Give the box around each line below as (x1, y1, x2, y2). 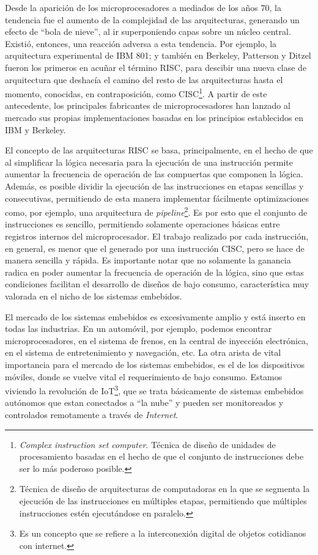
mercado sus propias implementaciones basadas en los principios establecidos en (5, 111, 304, 123)
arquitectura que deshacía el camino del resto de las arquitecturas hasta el (5, 73, 283, 86)
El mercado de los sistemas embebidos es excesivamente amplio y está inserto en (5, 310, 306, 323)
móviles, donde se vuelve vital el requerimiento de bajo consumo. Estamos (5, 370, 283, 383)
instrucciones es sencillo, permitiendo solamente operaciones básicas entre (5, 218, 280, 230)
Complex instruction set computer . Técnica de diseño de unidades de (19, 438, 276, 450)
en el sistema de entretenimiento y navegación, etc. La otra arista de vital (5, 346, 281, 359)
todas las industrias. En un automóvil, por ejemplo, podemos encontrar (5, 322, 272, 335)
